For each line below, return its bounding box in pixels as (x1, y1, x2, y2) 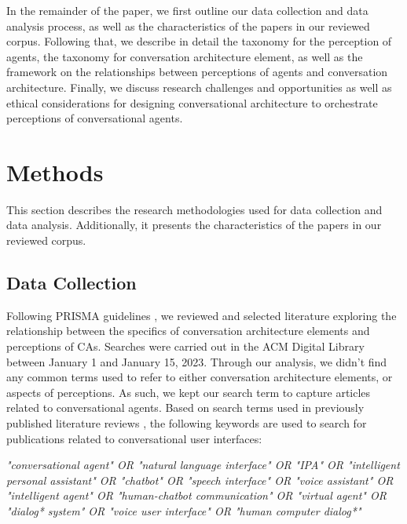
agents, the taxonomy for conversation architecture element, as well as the (6, 48, 363, 64)
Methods (6, 155, 104, 187)
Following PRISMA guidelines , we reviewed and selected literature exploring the (6, 307, 397, 323)
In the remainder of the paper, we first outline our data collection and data (6, 2, 368, 18)
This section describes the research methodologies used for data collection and (6, 201, 383, 217)
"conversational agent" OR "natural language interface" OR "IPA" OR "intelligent (6, 457, 400, 473)
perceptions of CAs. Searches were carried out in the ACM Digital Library (6, 338, 365, 355)
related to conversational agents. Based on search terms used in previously (6, 399, 365, 416)
